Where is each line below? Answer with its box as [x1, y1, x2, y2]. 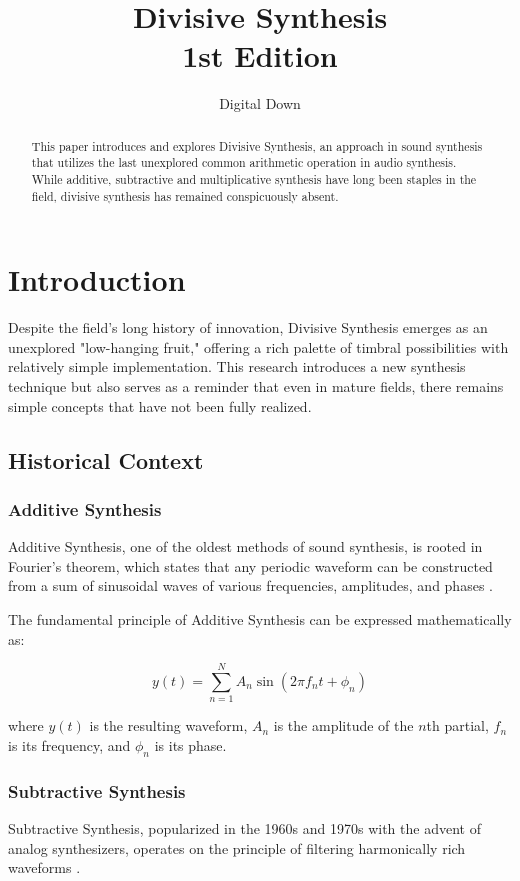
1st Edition [182, 35, 338, 76]
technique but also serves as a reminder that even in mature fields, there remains [8, 376, 504, 397]
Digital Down [219, 93, 301, 114]
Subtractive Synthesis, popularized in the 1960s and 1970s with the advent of [8, 817, 481, 838]
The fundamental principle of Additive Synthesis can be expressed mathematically [8, 609, 512, 630]
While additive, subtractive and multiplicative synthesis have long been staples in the [31, 171, 477, 188]
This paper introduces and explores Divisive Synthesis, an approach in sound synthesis [31, 137, 483, 154]
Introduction [8, 259, 186, 300]
